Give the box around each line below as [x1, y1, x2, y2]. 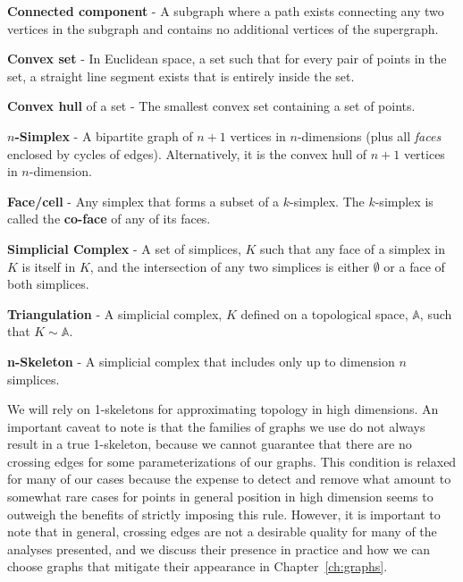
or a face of [383, 257, 445, 275]
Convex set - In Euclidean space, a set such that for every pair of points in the [7, 49, 447, 68]
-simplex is [375, 191, 434, 210]
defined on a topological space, [240, 304, 408, 323]
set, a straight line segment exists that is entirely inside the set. [7, 66, 355, 85]
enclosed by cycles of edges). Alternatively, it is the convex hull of [7, 144, 367, 163]
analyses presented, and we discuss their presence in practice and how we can [7, 539, 431, 558]
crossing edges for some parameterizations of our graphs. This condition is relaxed [7, 451, 457, 470]
